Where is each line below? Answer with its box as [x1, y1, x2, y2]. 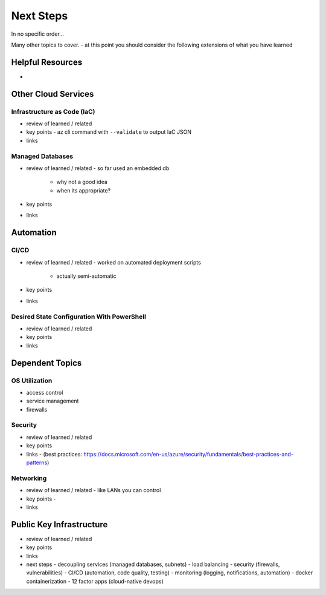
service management [26, 397, 79, 405]
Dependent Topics [11, 358, 82, 368]
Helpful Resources [11, 57, 83, 67]
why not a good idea [56, 179, 108, 186]
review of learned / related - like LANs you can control [26, 487, 161, 494]
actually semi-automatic [56, 272, 117, 280]
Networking [11, 474, 47, 482]
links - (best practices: [26, 450, 83, 458]
